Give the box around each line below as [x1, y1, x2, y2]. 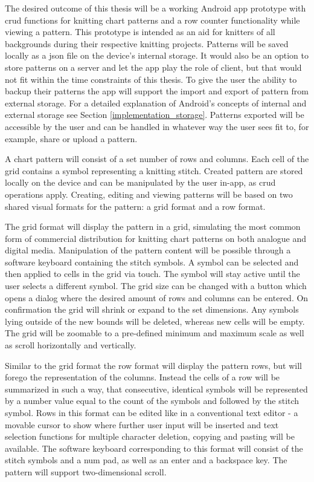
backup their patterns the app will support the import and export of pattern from [5, 85, 309, 97]
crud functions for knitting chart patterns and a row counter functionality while [5, 13, 300, 26]
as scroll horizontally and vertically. [5, 339, 136, 351]
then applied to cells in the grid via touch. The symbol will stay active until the [5, 267, 300, 280]
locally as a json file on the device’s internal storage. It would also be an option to [5, 49, 309, 62]
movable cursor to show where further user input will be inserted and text [5, 418, 279, 431]
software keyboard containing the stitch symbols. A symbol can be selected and [5, 255, 299, 268]
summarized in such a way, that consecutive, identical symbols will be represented [5, 382, 308, 395]
